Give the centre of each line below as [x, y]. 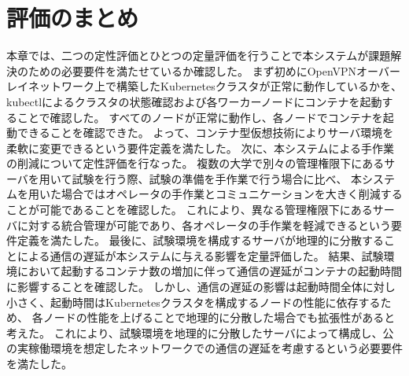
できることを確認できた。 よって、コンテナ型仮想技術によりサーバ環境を [205, 133]
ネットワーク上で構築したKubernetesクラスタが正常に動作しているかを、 [215, 86]
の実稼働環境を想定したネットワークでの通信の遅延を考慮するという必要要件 [204, 348]
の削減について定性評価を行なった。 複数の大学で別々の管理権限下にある [195, 163]
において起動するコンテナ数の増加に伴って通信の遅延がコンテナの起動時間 [209, 271]
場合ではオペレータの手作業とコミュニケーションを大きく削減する [232, 194]
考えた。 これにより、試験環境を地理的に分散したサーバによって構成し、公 [200, 332]
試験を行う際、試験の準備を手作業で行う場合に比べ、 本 [217, 178]
